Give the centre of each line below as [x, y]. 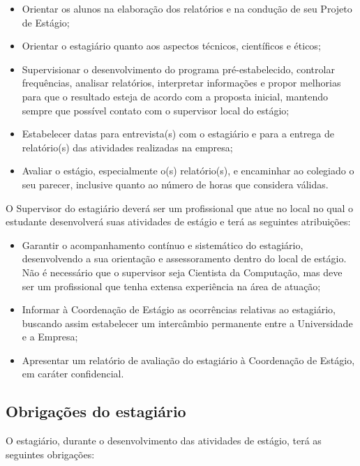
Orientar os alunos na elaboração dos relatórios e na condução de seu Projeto [187, 8]
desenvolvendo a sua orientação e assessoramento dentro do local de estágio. [184, 258]
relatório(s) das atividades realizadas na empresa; [127, 147]
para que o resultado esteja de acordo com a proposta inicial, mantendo [175, 96]
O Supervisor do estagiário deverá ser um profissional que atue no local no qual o [180, 208]
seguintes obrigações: [50, 454]
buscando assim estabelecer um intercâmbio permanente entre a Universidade [187, 323]
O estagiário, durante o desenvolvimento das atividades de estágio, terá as [164, 441]
